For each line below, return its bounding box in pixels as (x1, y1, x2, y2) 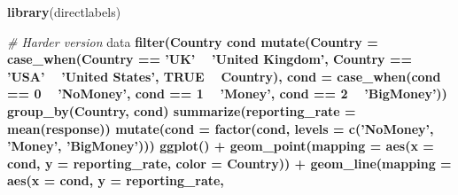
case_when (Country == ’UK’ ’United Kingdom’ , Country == (7, 50, 413, 68)
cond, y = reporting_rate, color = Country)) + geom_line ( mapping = (7, 153, 452, 172)
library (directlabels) (7, 3, 121, 20)
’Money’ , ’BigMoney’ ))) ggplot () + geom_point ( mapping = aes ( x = (7, 136, 434, 155)
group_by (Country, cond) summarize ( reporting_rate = (7, 101, 356, 120)
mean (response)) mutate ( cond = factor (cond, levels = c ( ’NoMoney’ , (7, 119, 434, 137)
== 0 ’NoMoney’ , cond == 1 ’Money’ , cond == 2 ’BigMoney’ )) (7, 84, 447, 103)
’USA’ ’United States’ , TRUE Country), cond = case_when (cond (7, 66, 441, 85)
